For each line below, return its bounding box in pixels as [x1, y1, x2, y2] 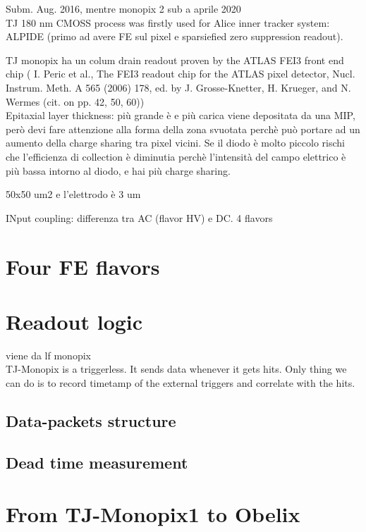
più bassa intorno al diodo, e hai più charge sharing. [6, 163, 231, 178]
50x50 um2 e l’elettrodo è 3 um [6, 187, 141, 202]
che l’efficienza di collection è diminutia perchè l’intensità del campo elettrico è [6, 149, 346, 163]
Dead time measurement [6, 451, 188, 473]
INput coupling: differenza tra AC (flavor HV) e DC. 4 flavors [6, 210, 273, 225]
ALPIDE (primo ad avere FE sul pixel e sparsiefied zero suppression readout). [6, 29, 343, 44]
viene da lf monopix [6, 347, 91, 362]
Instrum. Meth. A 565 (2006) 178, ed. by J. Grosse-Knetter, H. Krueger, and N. [6, 80, 351, 94]
